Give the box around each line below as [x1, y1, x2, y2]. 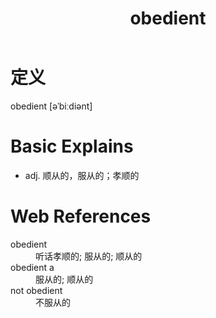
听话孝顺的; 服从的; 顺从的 [35, 250, 143, 262]
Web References [10, 205, 152, 228]
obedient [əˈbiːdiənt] [10, 100, 93, 112]
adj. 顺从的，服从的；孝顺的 [24, 169, 140, 181]
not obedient [10, 284, 63, 296]
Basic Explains [10, 135, 134, 158]
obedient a [10, 261, 55, 273]
